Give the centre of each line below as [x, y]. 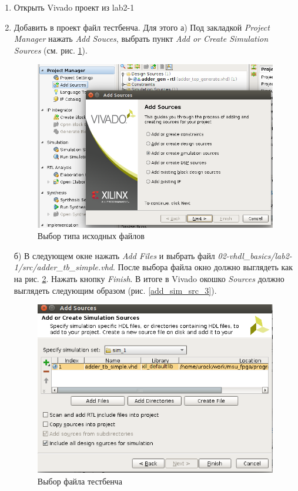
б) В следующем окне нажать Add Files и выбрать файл [114, 255]
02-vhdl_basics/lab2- [255, 255]
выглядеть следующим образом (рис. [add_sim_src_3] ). [115, 290]
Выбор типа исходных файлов [91, 236]
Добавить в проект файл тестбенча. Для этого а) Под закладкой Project [142, 27]
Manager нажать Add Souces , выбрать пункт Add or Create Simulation [141, 39]
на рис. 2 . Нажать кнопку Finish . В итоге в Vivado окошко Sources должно [149, 279]
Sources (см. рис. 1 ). [51, 50]
